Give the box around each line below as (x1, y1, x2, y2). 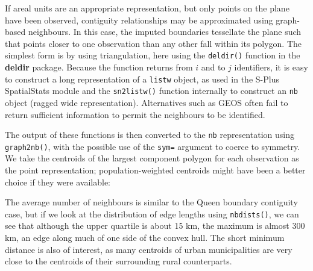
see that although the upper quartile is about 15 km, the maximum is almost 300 (5, 219, 305, 232)
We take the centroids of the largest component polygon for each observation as (5, 152, 299, 164)
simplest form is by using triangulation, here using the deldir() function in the (5, 49, 300, 61)
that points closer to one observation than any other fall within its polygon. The (5, 37, 302, 49)
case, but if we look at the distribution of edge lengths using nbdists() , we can (5, 207, 299, 220)
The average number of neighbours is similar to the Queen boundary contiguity (5, 196, 298, 208)
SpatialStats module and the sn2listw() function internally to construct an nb (5, 84, 298, 97)
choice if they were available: (5, 175, 111, 188)
